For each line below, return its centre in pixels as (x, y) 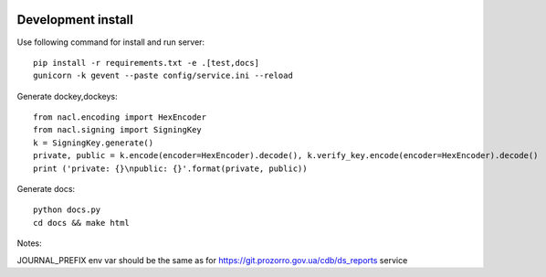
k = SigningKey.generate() (94, 143)
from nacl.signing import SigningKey (118, 130)
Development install (75, 20)
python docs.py (67, 210)
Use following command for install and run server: (111, 42)
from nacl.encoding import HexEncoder (120, 117)
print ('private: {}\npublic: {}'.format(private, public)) (170, 168)
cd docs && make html (81, 223)
